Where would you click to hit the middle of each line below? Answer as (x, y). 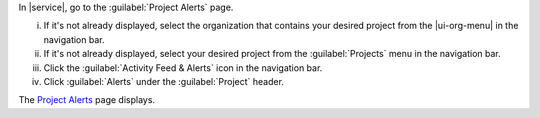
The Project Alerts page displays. (86, 100)
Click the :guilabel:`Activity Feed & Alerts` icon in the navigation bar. (183, 67)
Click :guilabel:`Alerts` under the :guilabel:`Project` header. (164, 81)
